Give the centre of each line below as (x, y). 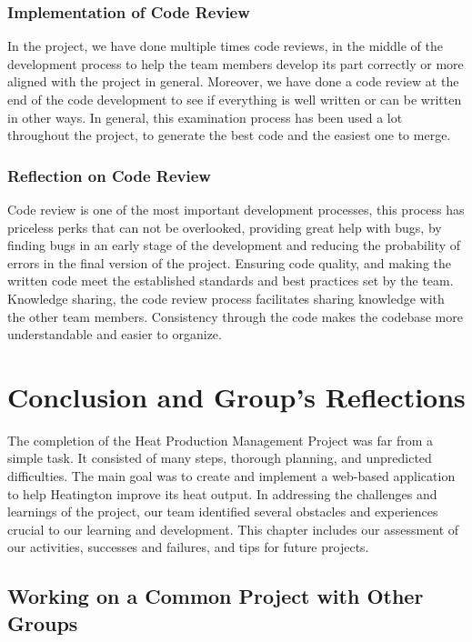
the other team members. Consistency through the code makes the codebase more (235, 316)
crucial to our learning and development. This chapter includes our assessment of (233, 529)
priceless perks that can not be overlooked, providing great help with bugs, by (225, 227)
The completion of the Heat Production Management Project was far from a (221, 440)
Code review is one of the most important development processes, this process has (236, 209)
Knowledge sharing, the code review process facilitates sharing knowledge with (226, 298)
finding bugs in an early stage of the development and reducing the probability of (234, 245)
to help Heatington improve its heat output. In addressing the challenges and (222, 493)
